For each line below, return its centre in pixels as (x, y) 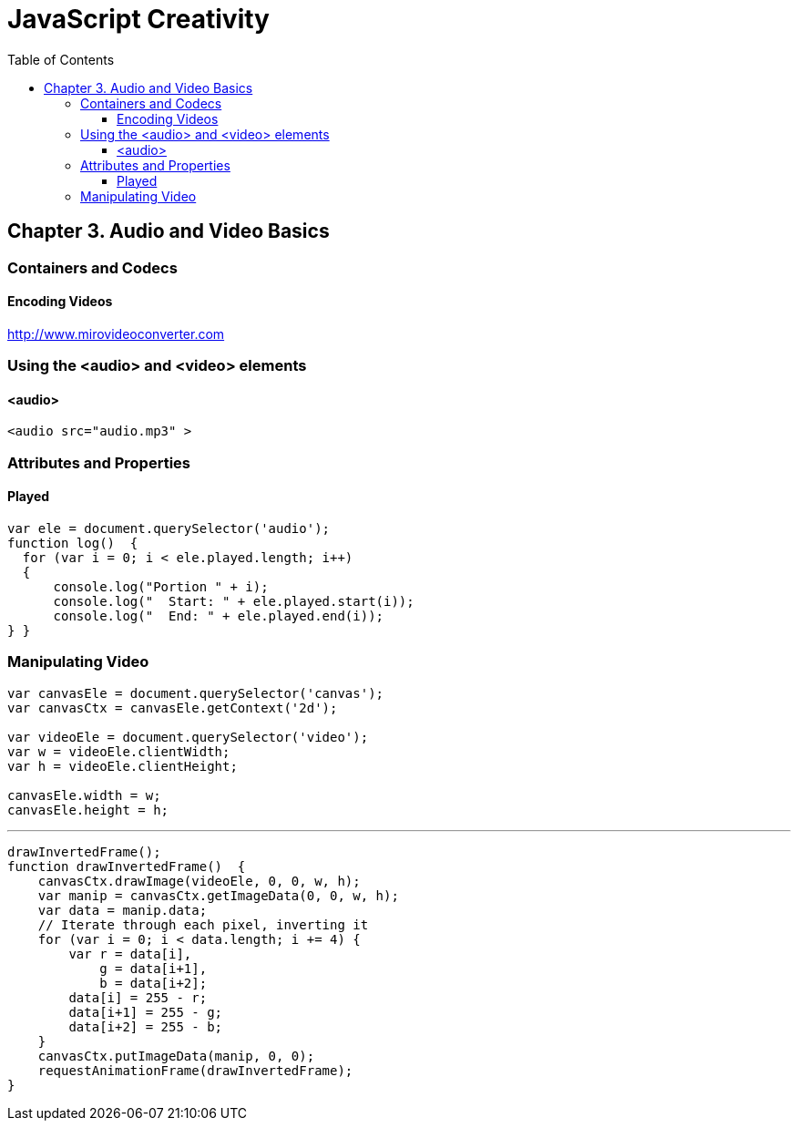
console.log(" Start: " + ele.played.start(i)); (234, 601)
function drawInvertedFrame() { (127, 866)
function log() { (73, 543)
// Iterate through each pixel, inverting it (203, 924)
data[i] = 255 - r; (138, 997)
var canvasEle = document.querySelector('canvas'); (196, 693)
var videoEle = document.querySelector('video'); (188, 737)
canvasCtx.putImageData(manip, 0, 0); (176, 1056)
